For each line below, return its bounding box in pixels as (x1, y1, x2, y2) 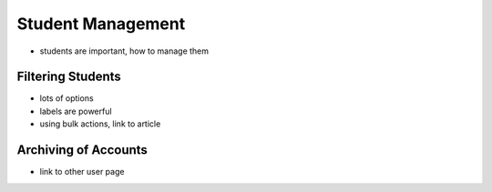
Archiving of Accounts (16, 142, 148, 158)
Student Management (16, 14, 186, 34)
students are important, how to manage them (39, 45, 210, 56)
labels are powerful (39, 106, 113, 116)
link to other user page (39, 167, 125, 177)
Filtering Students (16, 69, 122, 85)
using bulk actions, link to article (39, 118, 161, 129)
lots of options (39, 93, 95, 104)
